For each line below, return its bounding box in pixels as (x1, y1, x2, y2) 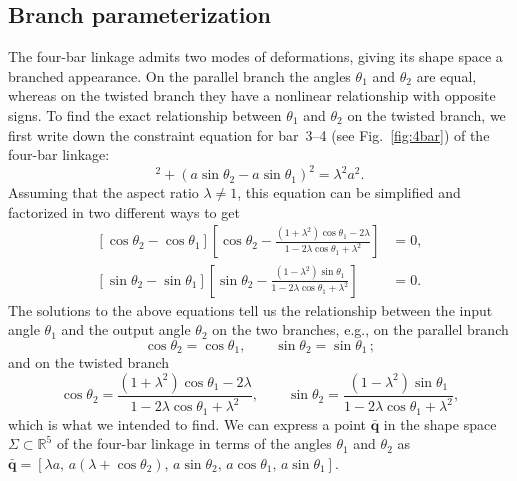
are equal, (416, 65, 477, 86)
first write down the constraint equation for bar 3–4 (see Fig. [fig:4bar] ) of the (8, 124, 490, 145)
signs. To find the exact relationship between (8, 104, 282, 125)
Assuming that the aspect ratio (8, 182, 199, 203)
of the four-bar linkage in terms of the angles (56, 433, 332, 454)
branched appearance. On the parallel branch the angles (8, 65, 351, 86)
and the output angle (61, 319, 191, 340)
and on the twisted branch (8, 352, 170, 373)
